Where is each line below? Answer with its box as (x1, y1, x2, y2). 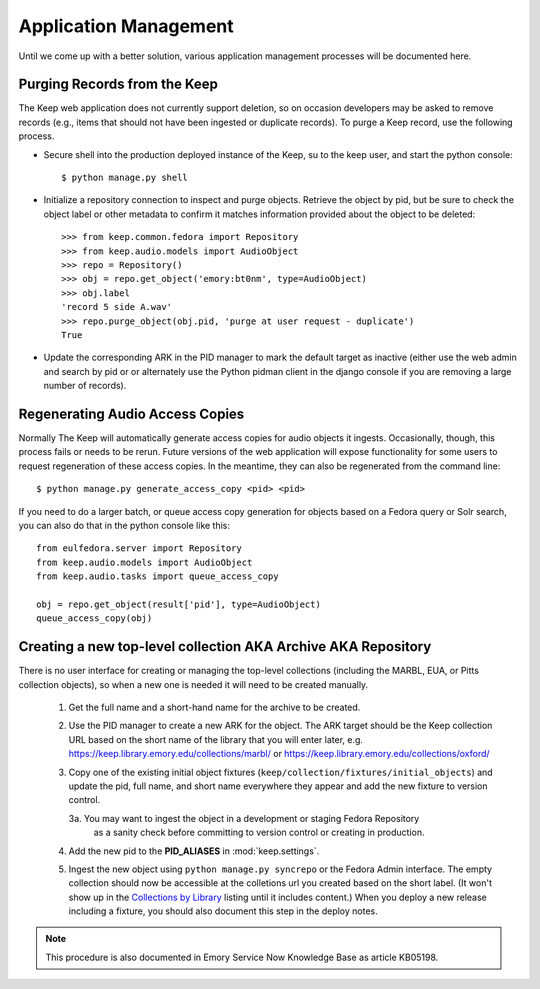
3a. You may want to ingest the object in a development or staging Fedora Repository (68, 812, 420, 824)
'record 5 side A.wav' (61, 301, 173, 313)
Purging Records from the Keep (18, 76, 219, 93)
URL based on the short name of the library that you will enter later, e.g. (68, 733, 364, 745)
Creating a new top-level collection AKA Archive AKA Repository (18, 638, 432, 655)
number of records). (43, 380, 127, 392)
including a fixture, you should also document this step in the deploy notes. (68, 905, 379, 917)
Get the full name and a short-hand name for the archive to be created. (68, 701, 361, 713)
